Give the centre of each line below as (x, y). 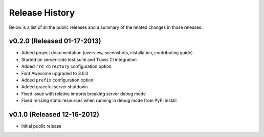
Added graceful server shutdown (55, 87)
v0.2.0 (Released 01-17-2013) (55, 41)
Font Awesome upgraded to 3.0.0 (55, 73)
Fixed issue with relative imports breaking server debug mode (84, 94)
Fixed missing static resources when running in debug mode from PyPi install (99, 100)
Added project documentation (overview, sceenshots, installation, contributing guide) (107, 53)
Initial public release (42, 126)
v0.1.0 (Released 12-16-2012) (54, 114)
